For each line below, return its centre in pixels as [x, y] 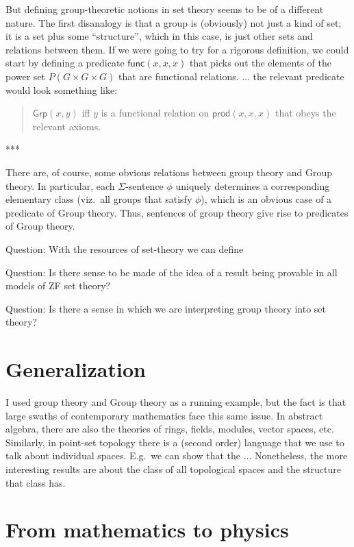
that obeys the [305, 113]
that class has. [36, 482]
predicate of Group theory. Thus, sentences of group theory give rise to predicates [177, 212]
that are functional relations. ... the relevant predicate [231, 76]
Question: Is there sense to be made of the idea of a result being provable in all [172, 272]
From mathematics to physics [147, 530]
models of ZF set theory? [58, 285]
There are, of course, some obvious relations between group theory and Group [169, 172]
